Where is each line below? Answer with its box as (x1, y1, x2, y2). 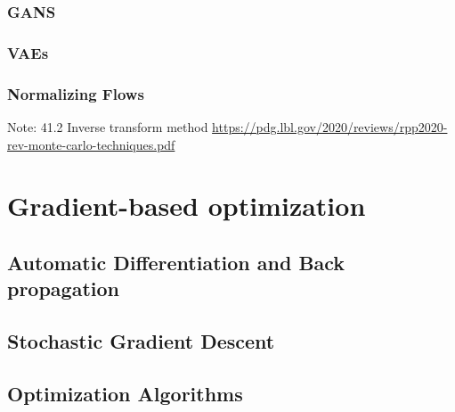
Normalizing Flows (7, 82, 144, 104)
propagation (7, 275, 119, 302)
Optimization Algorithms (7, 379, 243, 407)
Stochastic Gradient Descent (7, 327, 275, 355)
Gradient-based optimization (7, 187, 366, 224)
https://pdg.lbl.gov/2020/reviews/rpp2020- (212, 117, 448, 136)
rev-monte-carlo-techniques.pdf (7, 135, 175, 153)
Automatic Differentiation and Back (7, 248, 345, 276)
